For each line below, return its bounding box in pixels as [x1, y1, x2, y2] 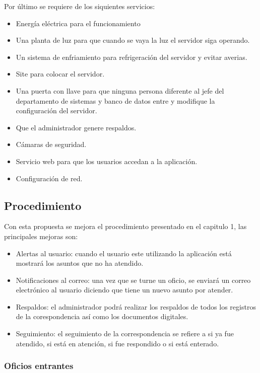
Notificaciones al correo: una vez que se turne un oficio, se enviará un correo [16, 274, 251, 285]
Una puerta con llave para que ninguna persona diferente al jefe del [16, 85, 224, 96]
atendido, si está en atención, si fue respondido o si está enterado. [16, 338, 219, 348]
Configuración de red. [16, 173, 83, 183]
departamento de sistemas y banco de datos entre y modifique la [16, 95, 215, 106]
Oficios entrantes [4, 359, 74, 372]
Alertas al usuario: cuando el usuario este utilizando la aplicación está [16, 248, 232, 258]
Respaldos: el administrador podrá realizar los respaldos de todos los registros [16, 301, 256, 312]
